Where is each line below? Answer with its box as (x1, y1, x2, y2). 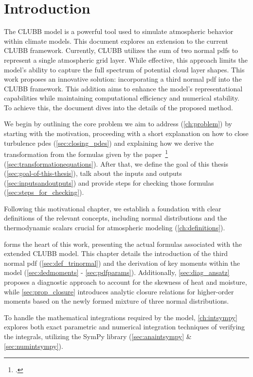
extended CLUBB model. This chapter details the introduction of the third (4, 248, 228, 258)
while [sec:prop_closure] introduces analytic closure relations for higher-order (4, 286, 234, 296)
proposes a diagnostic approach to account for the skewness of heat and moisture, (4, 277, 247, 287)
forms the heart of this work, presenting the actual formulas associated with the (4, 239, 242, 249)
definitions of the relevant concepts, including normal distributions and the (4, 213, 227, 223)
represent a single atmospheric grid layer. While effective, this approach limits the (4, 54, 248, 65)
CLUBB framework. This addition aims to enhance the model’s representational (4, 83, 243, 93)
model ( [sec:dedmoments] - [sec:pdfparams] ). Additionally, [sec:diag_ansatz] (4, 267, 230, 277)
